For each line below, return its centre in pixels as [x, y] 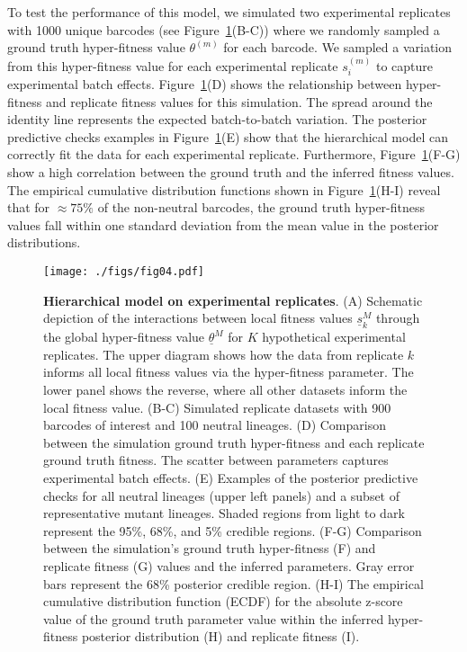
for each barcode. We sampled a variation [338, 47]
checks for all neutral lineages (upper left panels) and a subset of [222, 495]
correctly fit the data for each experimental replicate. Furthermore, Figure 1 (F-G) [234, 154]
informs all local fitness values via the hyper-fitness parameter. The [229, 372]
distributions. [44, 242]
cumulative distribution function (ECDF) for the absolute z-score [223, 601]
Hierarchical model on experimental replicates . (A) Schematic [233, 300]
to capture [404, 65]
